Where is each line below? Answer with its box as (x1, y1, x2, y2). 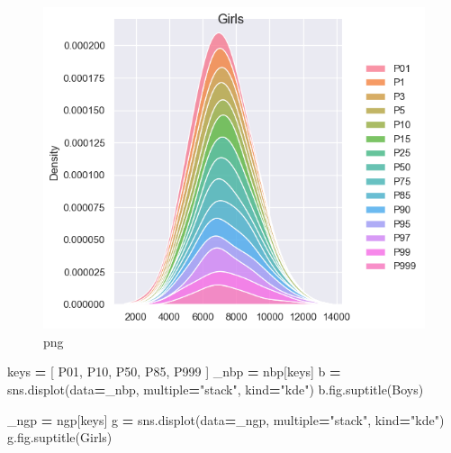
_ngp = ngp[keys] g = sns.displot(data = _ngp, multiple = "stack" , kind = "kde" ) (7, 410, 445, 429)
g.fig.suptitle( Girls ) (7, 428, 113, 447)
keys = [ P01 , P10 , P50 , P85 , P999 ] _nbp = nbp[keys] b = (7, 362, 341, 381)
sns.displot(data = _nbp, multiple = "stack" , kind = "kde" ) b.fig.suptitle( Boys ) (7, 379, 424, 398)
